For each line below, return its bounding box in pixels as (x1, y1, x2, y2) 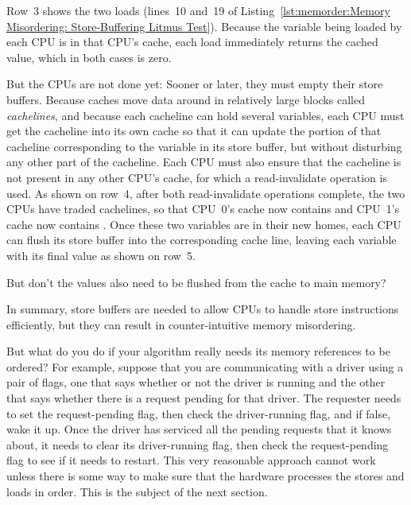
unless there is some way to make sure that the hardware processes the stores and (6, 468, 405, 484)
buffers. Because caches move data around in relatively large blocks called (6, 91, 365, 107)
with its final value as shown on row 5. (6, 247, 196, 263)
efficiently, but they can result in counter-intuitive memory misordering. (6, 316, 356, 332)
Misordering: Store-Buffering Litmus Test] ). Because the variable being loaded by (6, 17, 402, 34)
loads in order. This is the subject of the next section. (6, 483, 268, 499)
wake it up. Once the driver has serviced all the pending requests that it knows (6, 421, 392, 437)
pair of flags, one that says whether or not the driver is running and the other (6, 374, 386, 390)
